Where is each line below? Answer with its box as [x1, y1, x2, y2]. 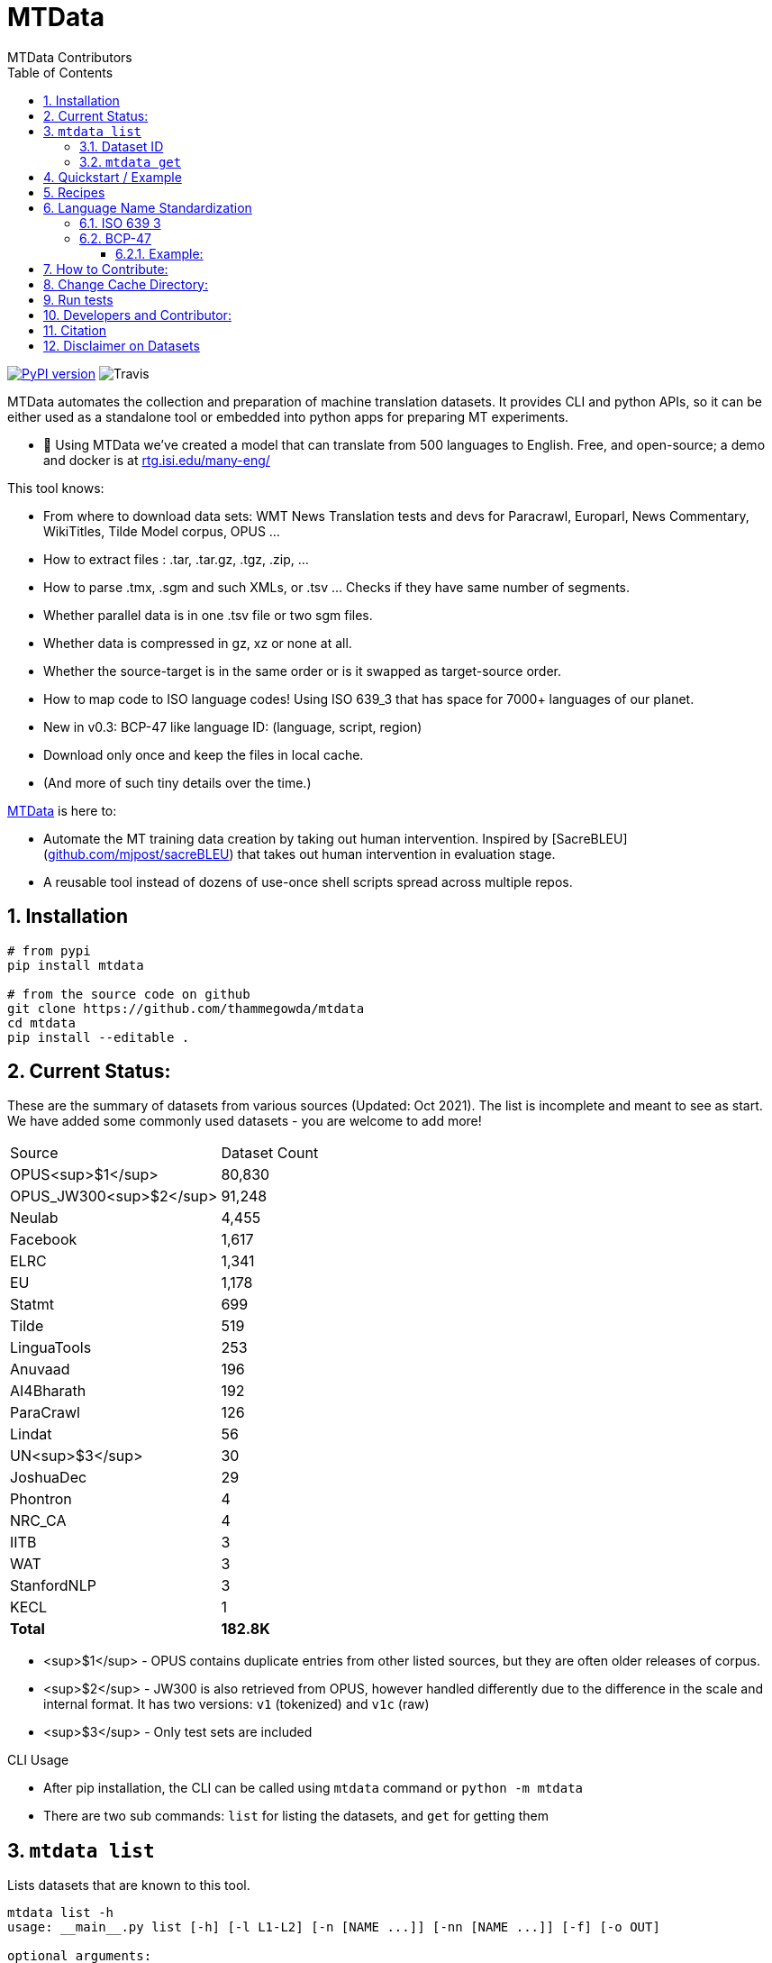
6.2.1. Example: [115, 245, 204, 261]
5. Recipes [43, 184, 105, 200]
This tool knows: [7, 479, 104, 496]
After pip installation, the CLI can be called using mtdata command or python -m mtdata [43, 1780, 583, 1796]
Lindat [10, 1425, 52, 1444]
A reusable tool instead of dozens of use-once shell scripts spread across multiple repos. [43, 873, 573, 890]
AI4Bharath [10, 1382, 86, 1401]
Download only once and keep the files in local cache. [43, 746, 364, 762]
